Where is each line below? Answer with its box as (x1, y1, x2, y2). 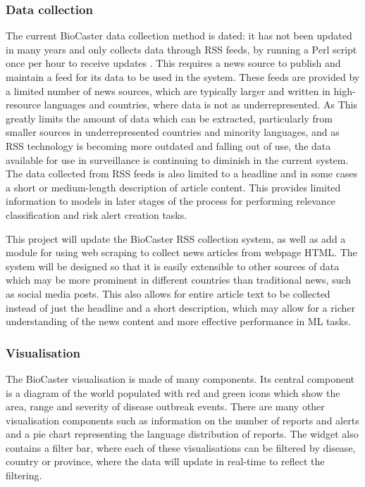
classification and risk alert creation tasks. (6, 207, 187, 222)
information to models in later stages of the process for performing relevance (6, 194, 336, 208)
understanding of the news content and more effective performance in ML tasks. (6, 314, 351, 329)
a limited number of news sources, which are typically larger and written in (6, 83, 330, 98)
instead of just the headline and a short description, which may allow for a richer (6, 300, 355, 315)
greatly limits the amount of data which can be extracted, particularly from (6, 110, 333, 125)
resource (6, 97, 41, 112)
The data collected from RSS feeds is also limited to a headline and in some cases (6, 166, 358, 181)
